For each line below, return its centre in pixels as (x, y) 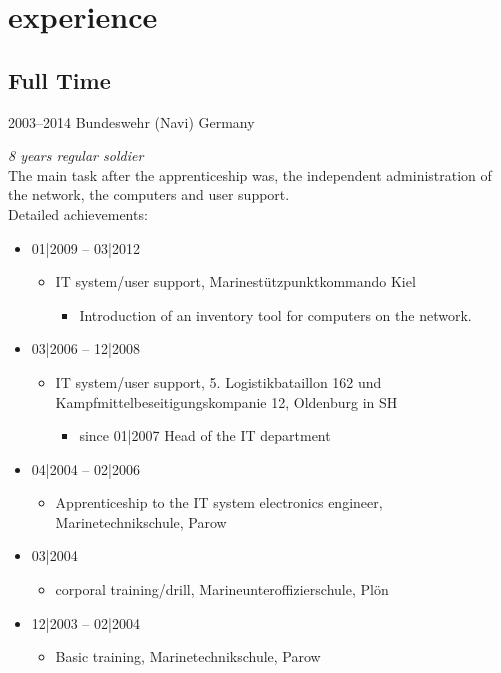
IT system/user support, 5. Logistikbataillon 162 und (218, 381)
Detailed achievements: (78, 213)
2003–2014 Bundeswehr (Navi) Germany (131, 121)
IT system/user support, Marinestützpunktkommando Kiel (235, 281)
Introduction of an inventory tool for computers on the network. (275, 314)
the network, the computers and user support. (149, 194)
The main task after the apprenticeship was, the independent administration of (250, 174)
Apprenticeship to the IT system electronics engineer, (219, 502)
